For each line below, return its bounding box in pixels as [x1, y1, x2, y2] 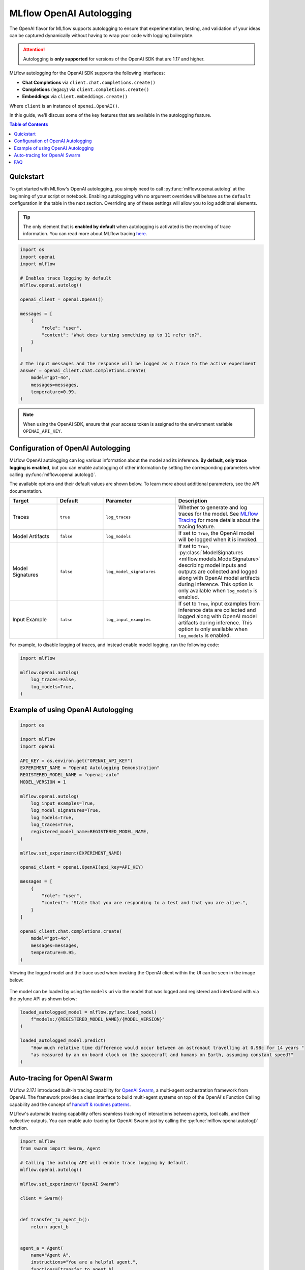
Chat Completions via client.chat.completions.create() [22, 79, 156, 85]
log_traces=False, [30, 677, 77, 683]
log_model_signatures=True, [30, 808, 101, 813]
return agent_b [30, 1224, 69, 1229]
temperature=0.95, [30, 950, 77, 956]
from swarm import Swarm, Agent [20, 1146, 101, 1152]
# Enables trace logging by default [20, 275, 112, 281]
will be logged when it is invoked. [178, 536, 258, 543]
